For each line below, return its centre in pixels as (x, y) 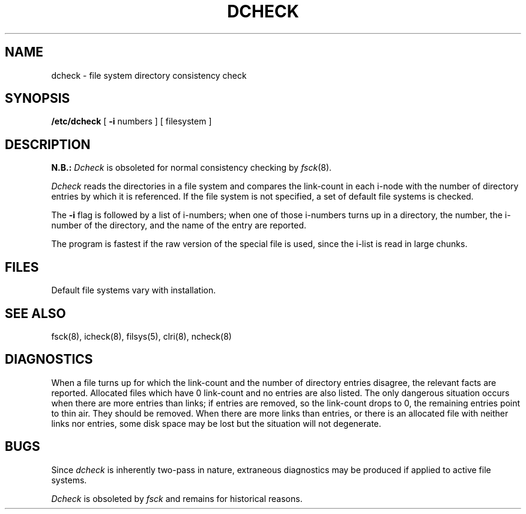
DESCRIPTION (48, 144)
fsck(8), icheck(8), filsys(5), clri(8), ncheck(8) (141, 336)
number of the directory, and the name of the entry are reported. (179, 225)
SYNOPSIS (38, 99)
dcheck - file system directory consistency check (149, 75)
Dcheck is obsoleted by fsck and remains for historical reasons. (177, 498)
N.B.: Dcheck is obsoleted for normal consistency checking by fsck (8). (192, 168)
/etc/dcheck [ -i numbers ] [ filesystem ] (131, 121)
